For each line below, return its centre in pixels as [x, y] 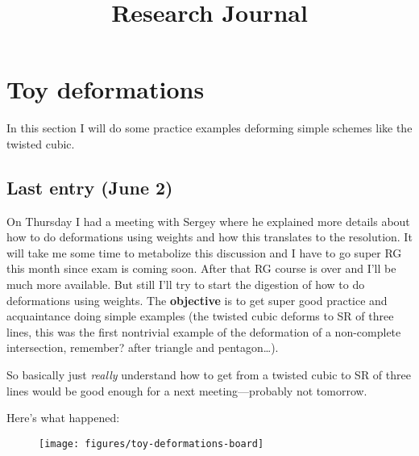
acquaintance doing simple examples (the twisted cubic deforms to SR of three [200, 316]
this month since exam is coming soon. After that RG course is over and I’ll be [201, 268]
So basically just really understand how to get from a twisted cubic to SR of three [209, 375]
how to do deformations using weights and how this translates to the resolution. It [209, 237]
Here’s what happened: [63, 418]
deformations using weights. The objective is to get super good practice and [197, 300]
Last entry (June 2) [90, 187]
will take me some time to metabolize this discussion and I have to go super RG [204, 252]
